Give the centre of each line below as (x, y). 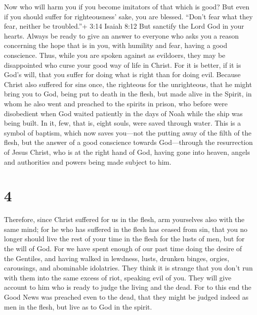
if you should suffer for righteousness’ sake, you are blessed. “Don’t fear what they (128, 16)
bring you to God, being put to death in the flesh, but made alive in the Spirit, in (128, 94)
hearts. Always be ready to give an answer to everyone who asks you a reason (122, 35)
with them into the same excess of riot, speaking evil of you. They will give (118, 277)
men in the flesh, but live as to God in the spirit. (78, 306)
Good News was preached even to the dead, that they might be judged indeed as (126, 296)
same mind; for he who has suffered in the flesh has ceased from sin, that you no (126, 229)
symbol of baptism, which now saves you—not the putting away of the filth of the (128, 132)
